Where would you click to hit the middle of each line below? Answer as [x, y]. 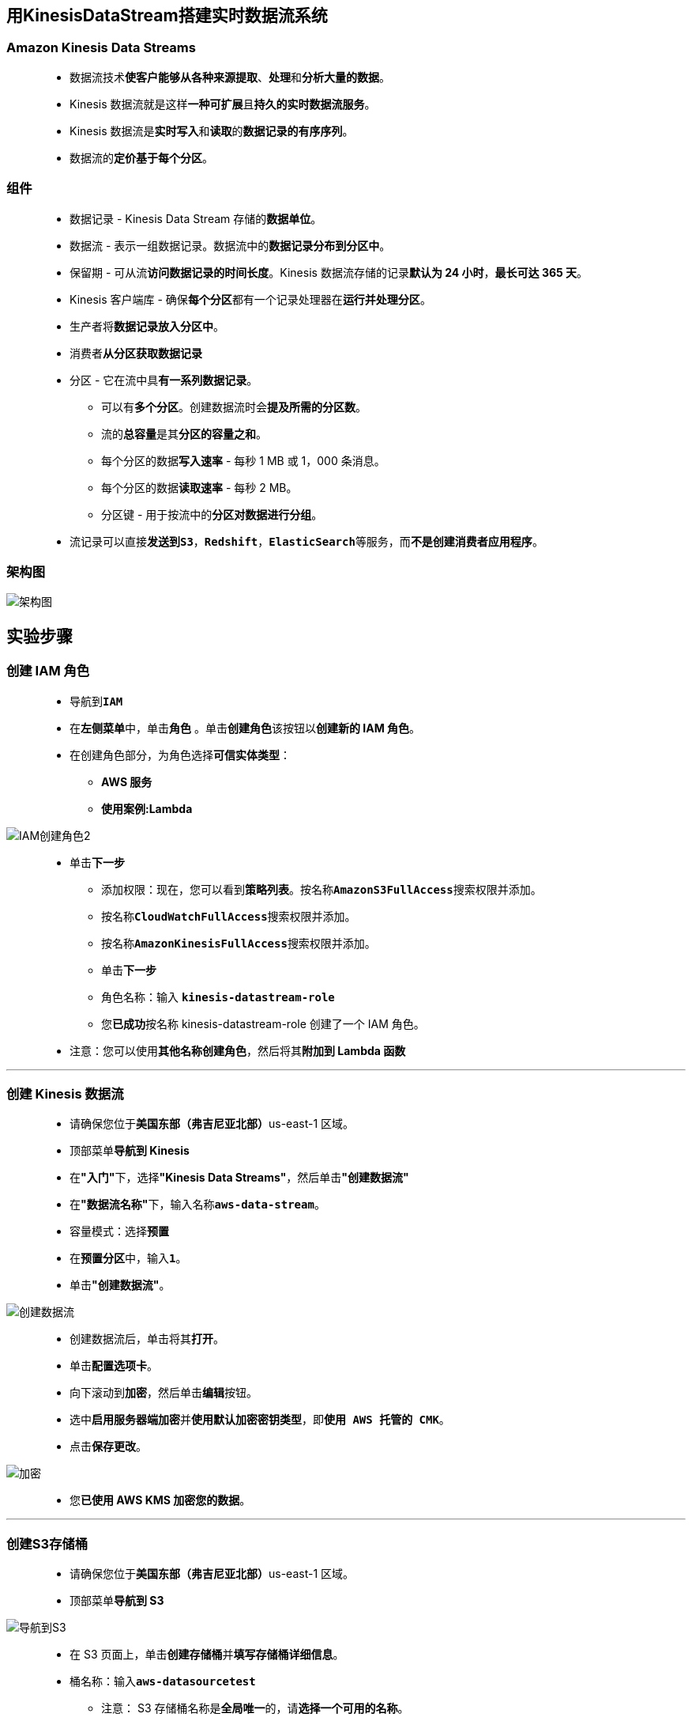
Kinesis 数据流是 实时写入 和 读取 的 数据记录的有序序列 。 [212, 130]
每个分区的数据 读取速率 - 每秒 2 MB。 [199, 487]
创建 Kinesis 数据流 [65, 1093]
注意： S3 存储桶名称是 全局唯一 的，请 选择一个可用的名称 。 [255, 1708]
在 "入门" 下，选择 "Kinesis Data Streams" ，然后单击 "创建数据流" [239, 1178]
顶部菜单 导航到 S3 [117, 1601]
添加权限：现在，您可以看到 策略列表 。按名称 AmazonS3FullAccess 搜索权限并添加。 [322, 889]
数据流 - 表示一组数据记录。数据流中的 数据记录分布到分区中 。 [230, 245]
